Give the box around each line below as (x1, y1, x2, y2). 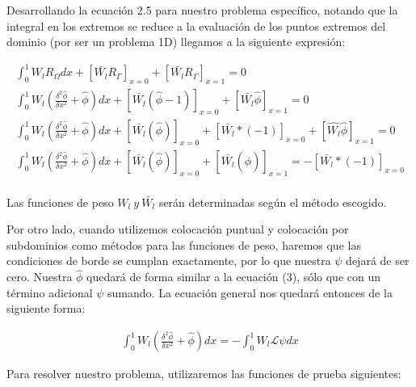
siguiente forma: (6, 300, 86, 317)
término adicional (6, 284, 93, 301)
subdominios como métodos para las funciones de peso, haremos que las (6, 236, 361, 253)
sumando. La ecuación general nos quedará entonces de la (107, 284, 393, 301)
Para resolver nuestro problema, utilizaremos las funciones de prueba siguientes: (6, 365, 401, 382)
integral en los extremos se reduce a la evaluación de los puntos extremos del (6, 17, 386, 34)
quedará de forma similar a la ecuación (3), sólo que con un (86, 268, 380, 285)
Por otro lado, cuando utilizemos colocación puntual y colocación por (6, 221, 349, 238)
